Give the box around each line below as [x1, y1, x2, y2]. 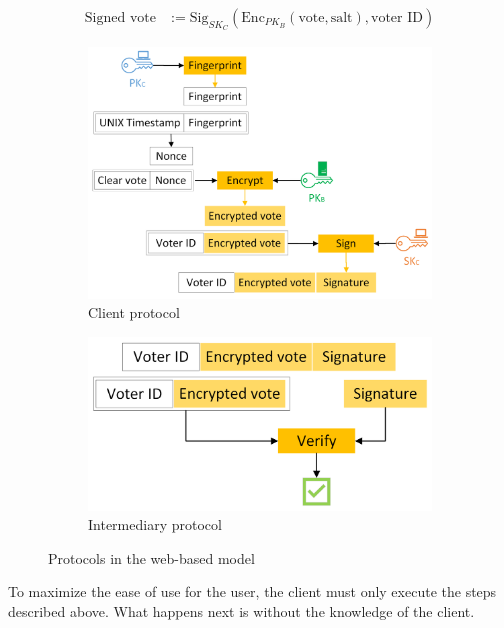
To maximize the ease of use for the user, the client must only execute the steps [8, 581, 497, 602]
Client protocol [88, 302, 180, 323]
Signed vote [84, 11, 156, 26]
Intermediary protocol [88, 514, 222, 535]
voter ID [371, 11, 423, 26]
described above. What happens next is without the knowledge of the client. [8, 601, 475, 622]
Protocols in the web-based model [48, 547, 255, 568]
